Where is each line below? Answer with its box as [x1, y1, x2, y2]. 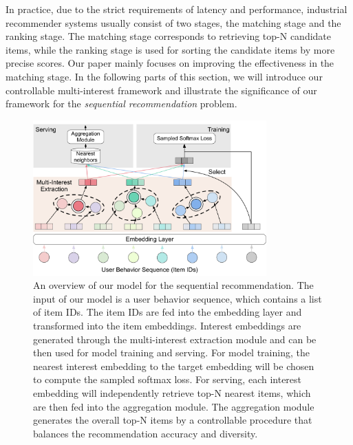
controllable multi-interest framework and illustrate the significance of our [6, 83, 317, 97]
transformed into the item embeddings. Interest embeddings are [33, 318, 301, 333]
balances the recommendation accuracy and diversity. [33, 426, 258, 440]
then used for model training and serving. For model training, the [33, 345, 310, 360]
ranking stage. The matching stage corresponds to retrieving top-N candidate [6, 29, 332, 43]
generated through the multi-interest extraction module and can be [33, 332, 317, 346]
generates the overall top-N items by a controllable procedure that [33, 413, 312, 427]
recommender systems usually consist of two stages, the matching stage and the [6, 15, 341, 30]
